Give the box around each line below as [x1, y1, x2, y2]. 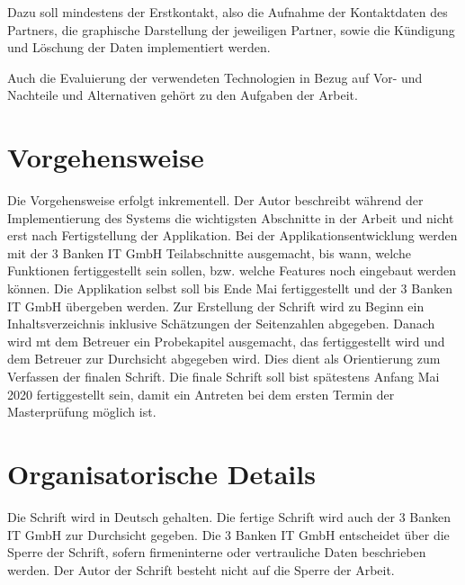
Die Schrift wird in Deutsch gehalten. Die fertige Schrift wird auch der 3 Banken [7, 507, 452, 526]
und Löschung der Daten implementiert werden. [7, 38, 271, 57]
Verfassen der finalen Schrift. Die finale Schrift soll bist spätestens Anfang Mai [7, 367, 440, 386]
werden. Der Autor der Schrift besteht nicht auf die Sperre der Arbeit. [7, 560, 395, 579]
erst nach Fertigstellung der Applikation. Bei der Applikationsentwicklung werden [7, 226, 458, 245]
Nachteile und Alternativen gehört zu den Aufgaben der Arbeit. [7, 85, 358, 104]
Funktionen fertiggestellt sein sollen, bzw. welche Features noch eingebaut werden [7, 261, 456, 280]
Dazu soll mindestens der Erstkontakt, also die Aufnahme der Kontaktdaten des [7, 3, 448, 21]
